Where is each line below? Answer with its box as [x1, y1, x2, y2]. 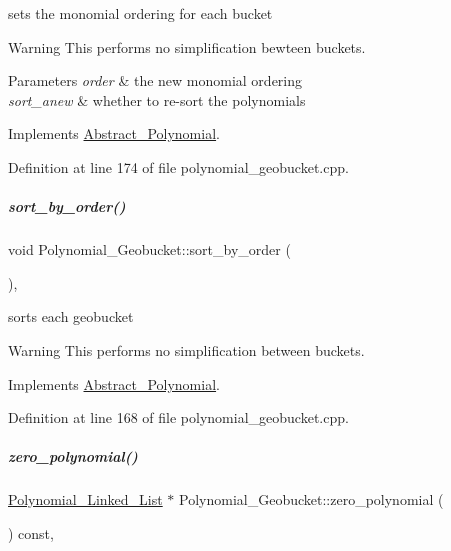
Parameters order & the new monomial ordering [8, 70, 303, 91]
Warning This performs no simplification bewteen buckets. [8, 36, 366, 57]
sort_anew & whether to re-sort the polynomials [8, 89, 306, 110]
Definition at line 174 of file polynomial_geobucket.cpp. [8, 156, 349, 177]
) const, [8, 522, 54, 543]
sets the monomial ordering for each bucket [8, 3, 273, 23]
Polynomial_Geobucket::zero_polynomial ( [179, 489, 444, 510]
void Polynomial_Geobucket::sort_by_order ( [8, 239, 291, 260]
